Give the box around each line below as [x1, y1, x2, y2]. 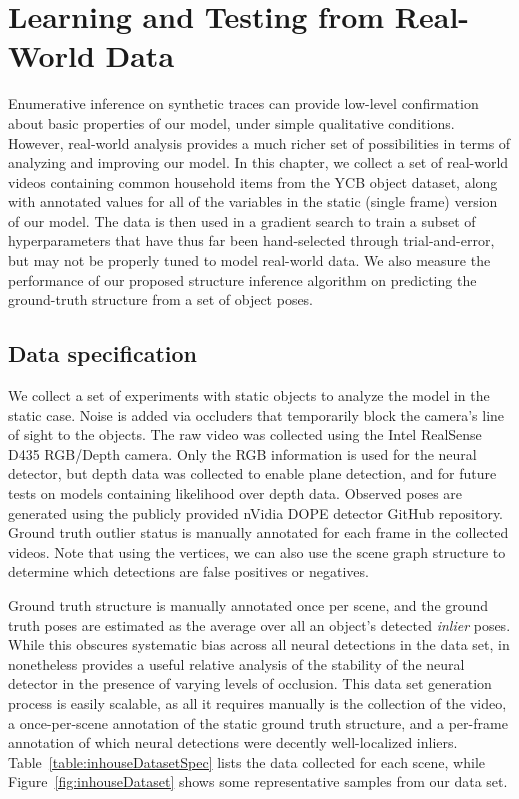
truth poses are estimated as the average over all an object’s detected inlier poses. [8, 614, 511, 635]
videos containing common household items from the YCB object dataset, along [8, 171, 498, 192]
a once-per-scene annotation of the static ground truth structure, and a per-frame [8, 712, 508, 733]
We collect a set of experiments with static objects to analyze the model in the [8, 385, 490, 406]
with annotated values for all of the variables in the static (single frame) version [8, 191, 498, 212]
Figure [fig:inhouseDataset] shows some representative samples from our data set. [8, 771, 508, 792]
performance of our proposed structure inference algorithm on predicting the [8, 269, 477, 290]
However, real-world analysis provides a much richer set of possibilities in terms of [8, 132, 511, 153]
